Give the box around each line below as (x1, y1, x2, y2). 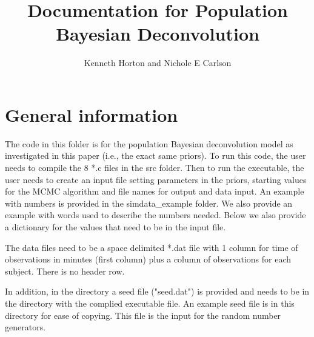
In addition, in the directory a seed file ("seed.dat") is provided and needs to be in (5, 285, 310, 298)
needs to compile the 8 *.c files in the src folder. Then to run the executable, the (5, 161, 304, 174)
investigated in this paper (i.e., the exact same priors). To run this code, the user (5, 149, 306, 162)
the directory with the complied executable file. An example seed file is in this (5, 296, 295, 309)
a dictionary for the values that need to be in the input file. (5, 221, 226, 233)
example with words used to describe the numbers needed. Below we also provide (5, 209, 306, 221)
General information (5, 102, 178, 127)
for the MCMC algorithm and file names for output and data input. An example (5, 185, 304, 198)
